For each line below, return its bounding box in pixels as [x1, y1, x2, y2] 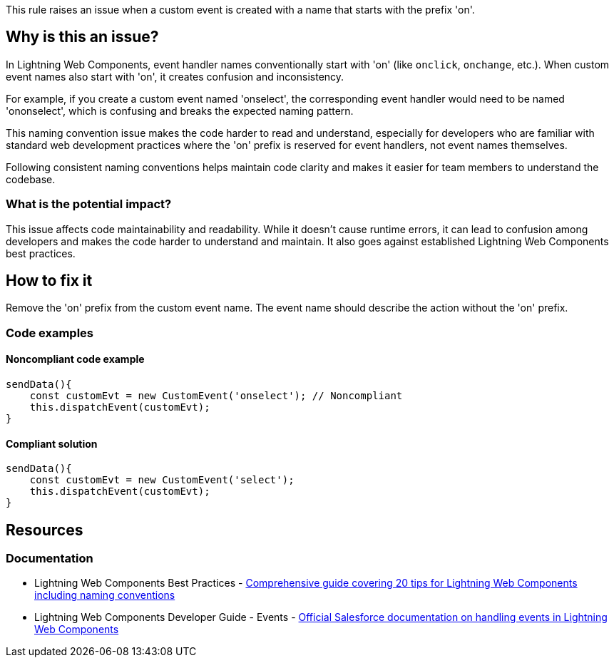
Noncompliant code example [6, 353, 145, 366]
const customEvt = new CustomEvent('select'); [29, 474, 295, 486]
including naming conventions [34, 589, 175, 602]
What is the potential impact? [6, 197, 172, 212]
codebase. [6, 173, 56, 185]
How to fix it [6, 272, 93, 290]
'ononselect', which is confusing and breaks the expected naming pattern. [6, 104, 354, 117]
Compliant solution [6, 437, 98, 450]
